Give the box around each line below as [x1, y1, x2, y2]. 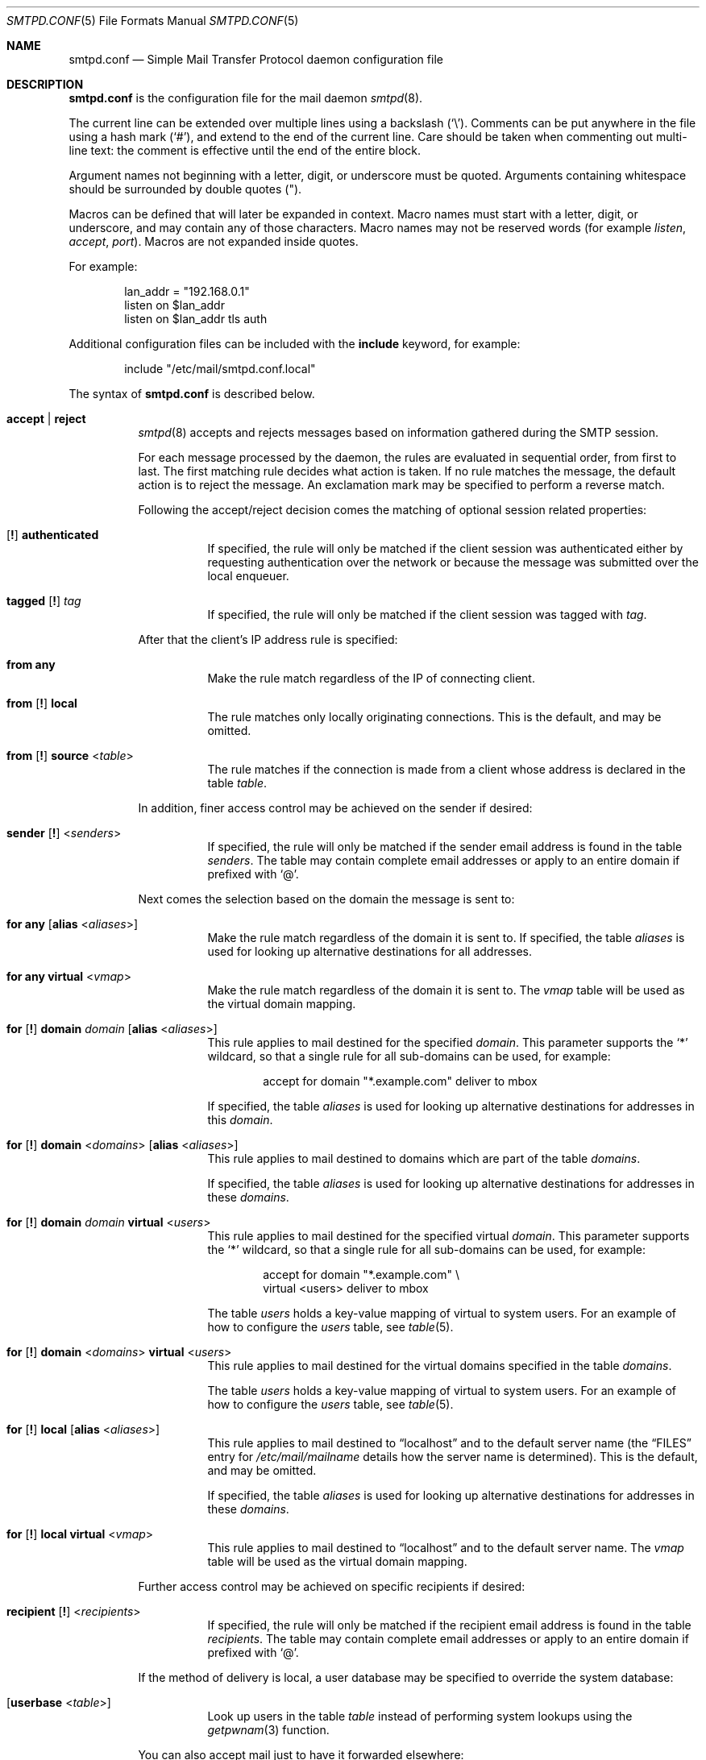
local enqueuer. [207, 569, 289, 583]
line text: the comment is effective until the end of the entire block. [69, 143, 422, 157]
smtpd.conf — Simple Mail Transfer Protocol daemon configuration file [69, 52, 443, 66]
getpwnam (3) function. [207, 1723, 330, 1737]
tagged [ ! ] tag [6, 594, 81, 608]
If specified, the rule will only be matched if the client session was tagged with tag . [207, 608, 647, 621]
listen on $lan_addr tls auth [124, 312, 268, 326]
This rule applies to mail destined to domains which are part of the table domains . [207, 1152, 641, 1165]
